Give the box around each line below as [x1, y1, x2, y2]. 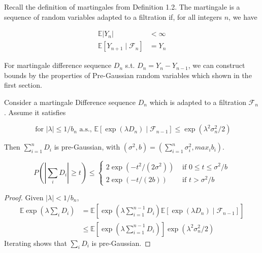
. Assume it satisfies [4, 106, 66, 117]
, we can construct [188, 60, 245, 70]
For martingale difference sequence [4, 60, 112, 70]
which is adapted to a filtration [149, 97, 246, 107]
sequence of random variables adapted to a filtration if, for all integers [4, 11, 222, 22]
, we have [228, 11, 257, 22]
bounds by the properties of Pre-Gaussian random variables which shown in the [4, 69, 252, 80]
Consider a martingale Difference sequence [4, 97, 136, 107]
